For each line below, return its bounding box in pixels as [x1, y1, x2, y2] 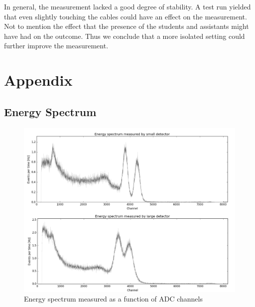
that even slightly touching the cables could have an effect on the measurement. [4, 11, 247, 21]
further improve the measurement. [4, 40, 109, 51]
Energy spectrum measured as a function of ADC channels [24, 294, 203, 304]
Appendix [4, 70, 73, 90]
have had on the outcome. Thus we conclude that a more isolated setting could [4, 30, 245, 41]
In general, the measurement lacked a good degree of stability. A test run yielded [4, 1, 251, 11]
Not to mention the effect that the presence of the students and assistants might [4, 21, 249, 31]
